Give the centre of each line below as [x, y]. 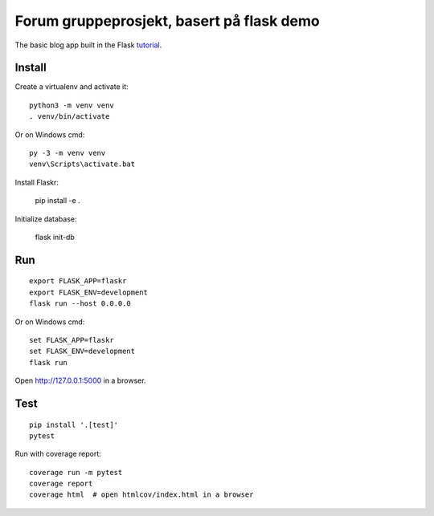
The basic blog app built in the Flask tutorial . [88, 45]
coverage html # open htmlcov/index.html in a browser [141, 495]
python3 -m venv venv [72, 105]
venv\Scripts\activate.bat [82, 164]
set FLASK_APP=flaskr [72, 340]
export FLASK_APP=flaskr [78, 281]
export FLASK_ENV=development [89, 292]
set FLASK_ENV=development [82, 351]
